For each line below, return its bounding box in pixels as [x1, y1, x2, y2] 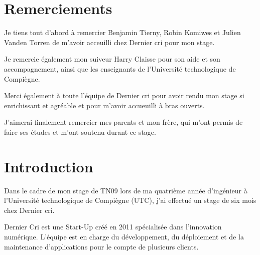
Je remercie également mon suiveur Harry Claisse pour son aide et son [4, 54, 220, 64]
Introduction [4, 156, 93, 176]
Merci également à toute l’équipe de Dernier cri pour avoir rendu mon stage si [4, 90, 244, 101]
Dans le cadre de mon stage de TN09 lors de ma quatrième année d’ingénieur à [4, 185, 247, 195]
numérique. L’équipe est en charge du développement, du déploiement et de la [4, 231, 244, 241]
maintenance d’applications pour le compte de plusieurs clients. [4, 241, 199, 251]
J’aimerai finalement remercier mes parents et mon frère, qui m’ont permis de [4, 117, 243, 127]
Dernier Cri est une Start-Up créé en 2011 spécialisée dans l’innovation [4, 221, 222, 232]
